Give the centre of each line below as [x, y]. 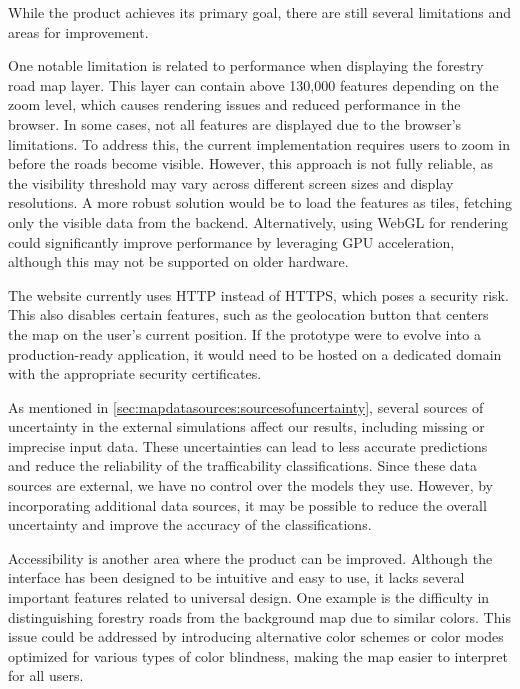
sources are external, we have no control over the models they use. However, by [251, 485]
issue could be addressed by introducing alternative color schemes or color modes [256, 636]
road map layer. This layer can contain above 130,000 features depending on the [253, 84]
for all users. [46, 675]
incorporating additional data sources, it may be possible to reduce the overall [247, 504]
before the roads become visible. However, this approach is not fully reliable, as [251, 163]
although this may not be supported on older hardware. [178, 261]
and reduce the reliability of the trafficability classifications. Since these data [243, 465]
